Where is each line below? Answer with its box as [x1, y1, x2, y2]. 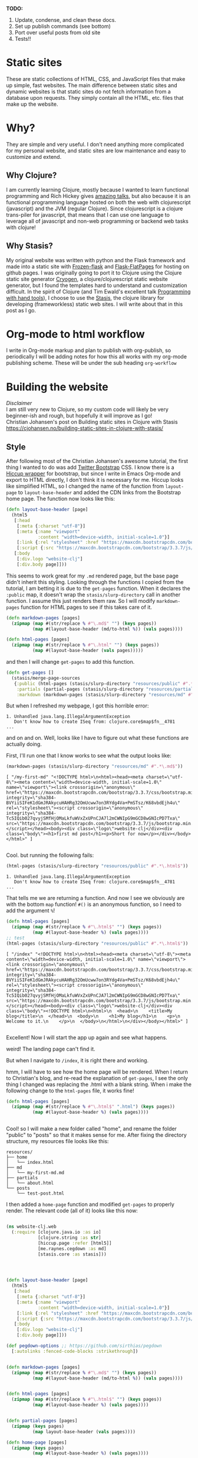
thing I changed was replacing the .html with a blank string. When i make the [6, 1081, 192, 1088]
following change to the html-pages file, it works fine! [6, 1087, 134, 1094]
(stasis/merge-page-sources [11, 675, 81, 681]
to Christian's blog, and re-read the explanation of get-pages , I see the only [6, 1074, 189, 1081]
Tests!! [14, 35, 31, 42]
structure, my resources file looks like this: [6, 1138, 109, 1145]
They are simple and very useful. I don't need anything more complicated [6, 141, 184, 148]
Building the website [6, 380, 108, 393]
